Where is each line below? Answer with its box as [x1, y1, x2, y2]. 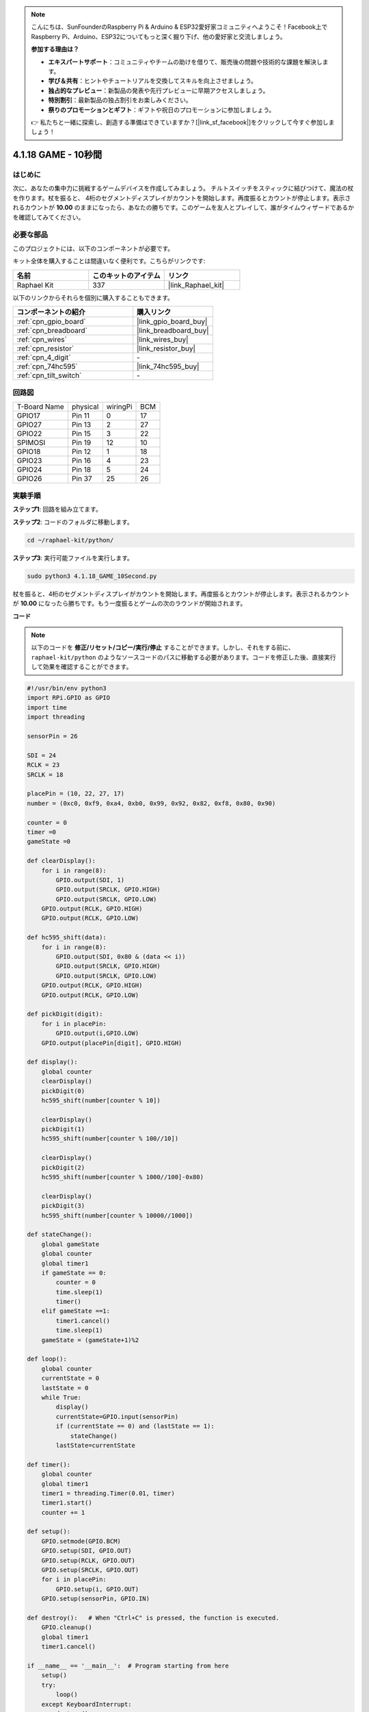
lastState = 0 [41, 1384, 89, 1392]
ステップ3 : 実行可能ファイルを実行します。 [12, 553, 133, 562]
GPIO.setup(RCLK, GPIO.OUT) [41, 1557, 136, 1564]
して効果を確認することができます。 [31, 663, 133, 671]
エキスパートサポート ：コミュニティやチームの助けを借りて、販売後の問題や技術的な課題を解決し [48, 58, 323, 66]
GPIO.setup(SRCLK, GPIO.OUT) [41, 1566, 139, 1574]
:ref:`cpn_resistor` [16, 343, 74, 353]
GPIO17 [16, 411, 40, 420]
